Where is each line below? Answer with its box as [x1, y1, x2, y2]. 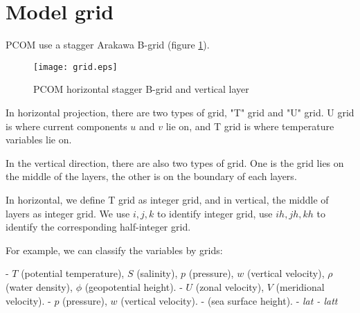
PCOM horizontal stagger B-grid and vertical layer [33, 82, 249, 96]
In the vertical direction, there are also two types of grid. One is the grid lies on [6, 155, 344, 170]
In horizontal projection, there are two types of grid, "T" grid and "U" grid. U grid [6, 105, 354, 119]
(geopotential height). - [84, 279, 183, 294]
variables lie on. [6, 132, 72, 147]
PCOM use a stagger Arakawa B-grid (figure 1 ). [6, 37, 210, 52]
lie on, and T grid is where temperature [165, 118, 334, 133]
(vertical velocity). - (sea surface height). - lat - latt [120, 293, 338, 307]
